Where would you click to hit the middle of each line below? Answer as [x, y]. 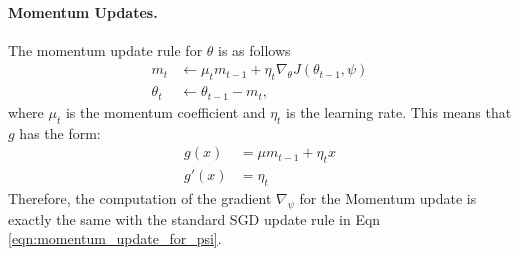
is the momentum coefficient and [165, 111]
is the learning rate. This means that [399, 111]
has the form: [60, 132]
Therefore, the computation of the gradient [140, 197]
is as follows [254, 49]
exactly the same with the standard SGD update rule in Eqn [194, 218]
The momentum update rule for [105, 49]
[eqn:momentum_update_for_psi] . [115, 238]
